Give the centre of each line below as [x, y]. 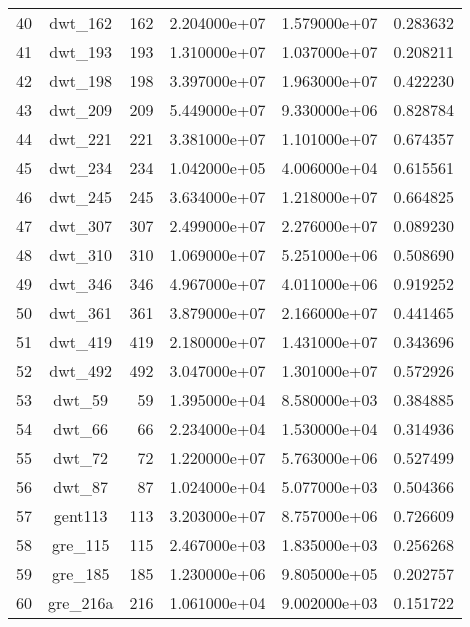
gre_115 [81, 544]
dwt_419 [81, 341]
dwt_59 [81, 399]
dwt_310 [81, 254]
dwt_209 [81, 109]
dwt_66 [81, 428]
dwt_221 [81, 138]
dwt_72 [81, 457]
